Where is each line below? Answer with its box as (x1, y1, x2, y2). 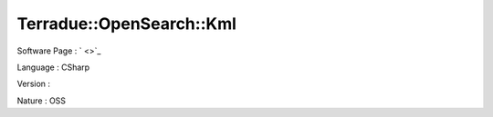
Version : (16, 78, 50, 90)
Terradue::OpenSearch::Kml (16, 14, 237, 34)
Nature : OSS (16, 95, 67, 106)
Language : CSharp (16, 62, 90, 73)
